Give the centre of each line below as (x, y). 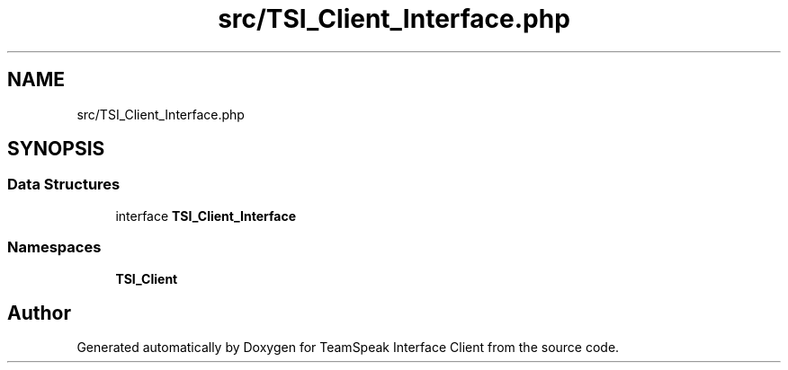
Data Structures (64, 185)
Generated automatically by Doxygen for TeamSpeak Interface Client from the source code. (348, 348)
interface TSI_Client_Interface (206, 216)
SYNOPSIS (56, 149)
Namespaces (54, 247)
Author (39, 313)
